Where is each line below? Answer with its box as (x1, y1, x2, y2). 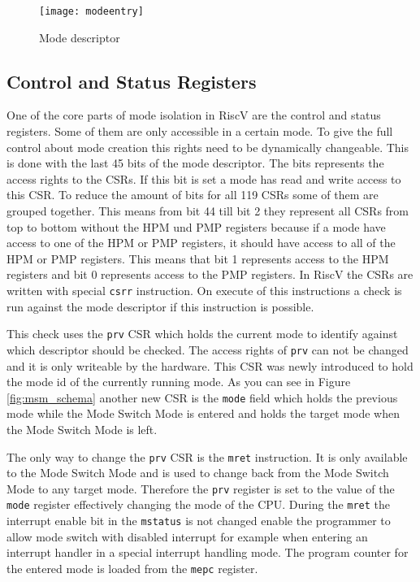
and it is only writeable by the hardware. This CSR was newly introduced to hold (6, 357, 414, 374)
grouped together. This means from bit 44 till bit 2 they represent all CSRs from (6, 202, 409, 219)
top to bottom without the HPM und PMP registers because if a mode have (6, 218, 386, 235)
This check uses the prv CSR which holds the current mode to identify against (6, 325, 398, 342)
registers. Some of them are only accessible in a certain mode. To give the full (6, 123, 393, 140)
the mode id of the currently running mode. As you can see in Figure (6, 373, 351, 390)
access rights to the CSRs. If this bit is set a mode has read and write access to (6, 170, 401, 187)
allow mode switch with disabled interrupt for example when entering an (6, 528, 368, 545)
